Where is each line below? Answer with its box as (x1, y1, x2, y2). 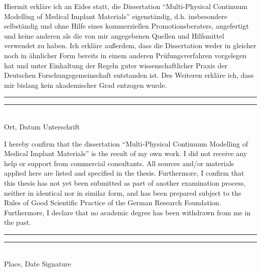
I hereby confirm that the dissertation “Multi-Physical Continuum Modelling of (4, 138, 248, 149)
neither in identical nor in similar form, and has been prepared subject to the (4, 187, 242, 198)
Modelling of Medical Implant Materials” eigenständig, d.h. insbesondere (4, 11, 227, 21)
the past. (4, 217, 31, 227)
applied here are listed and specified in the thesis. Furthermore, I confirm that (4, 168, 244, 178)
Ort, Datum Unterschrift (4, 121, 80, 131)
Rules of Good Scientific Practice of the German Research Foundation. (4, 197, 221, 208)
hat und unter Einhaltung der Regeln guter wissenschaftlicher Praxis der (4, 60, 227, 70)
